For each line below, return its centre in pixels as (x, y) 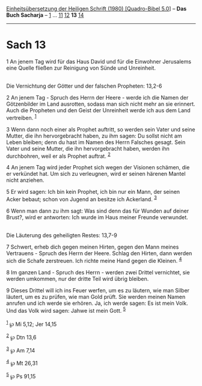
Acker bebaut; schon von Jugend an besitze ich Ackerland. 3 (82, 199)
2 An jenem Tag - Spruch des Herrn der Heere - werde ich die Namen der (97, 97)
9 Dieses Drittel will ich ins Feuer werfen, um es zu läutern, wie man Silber (98, 290)
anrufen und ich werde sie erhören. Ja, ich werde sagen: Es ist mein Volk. (97, 303)
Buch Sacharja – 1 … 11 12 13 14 (45, 15)
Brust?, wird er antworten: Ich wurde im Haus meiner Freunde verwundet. (97, 217)
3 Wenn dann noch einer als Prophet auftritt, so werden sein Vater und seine (101, 129)
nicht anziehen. (25, 180)
